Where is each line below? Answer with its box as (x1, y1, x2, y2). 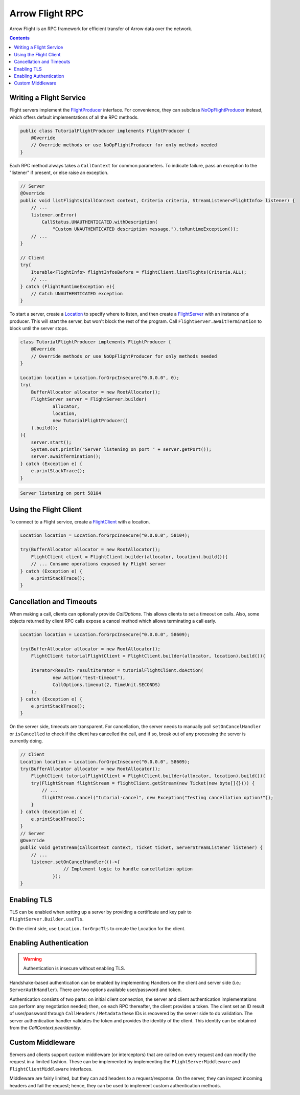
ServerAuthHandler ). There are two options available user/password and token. (9, 987, 182, 993)
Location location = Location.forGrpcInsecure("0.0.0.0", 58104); (20, 532, 190, 538)
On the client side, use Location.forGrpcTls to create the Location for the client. (9, 925, 186, 931)
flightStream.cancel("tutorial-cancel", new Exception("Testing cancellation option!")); (41, 795, 273, 800)
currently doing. (9, 738, 43, 744)
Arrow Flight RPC (9, 8, 84, 19)
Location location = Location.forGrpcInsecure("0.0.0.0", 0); (20, 375, 179, 381)
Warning (23, 956, 42, 962)
